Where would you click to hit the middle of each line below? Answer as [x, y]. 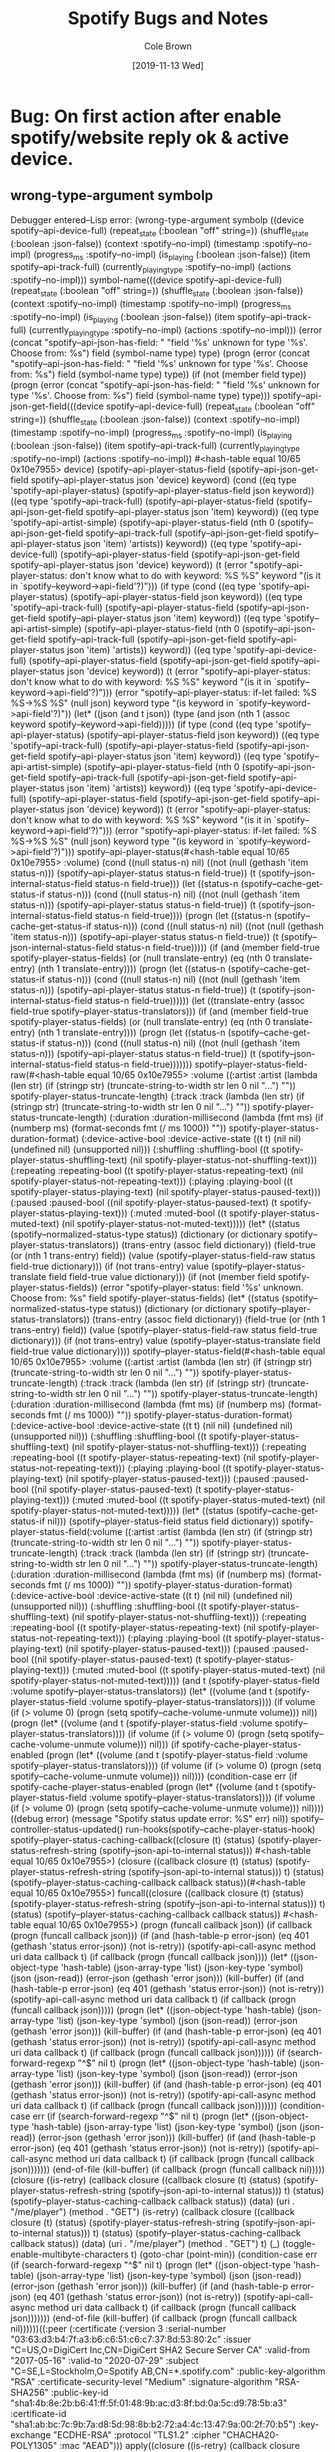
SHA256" [30, 2392]
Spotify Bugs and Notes [168, 18]
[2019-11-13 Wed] [168, 65]
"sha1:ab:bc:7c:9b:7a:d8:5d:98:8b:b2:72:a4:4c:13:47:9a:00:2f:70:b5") [153, 2424]
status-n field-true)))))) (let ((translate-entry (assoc [200, 1000]
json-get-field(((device [57, 406]
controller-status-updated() [67, 1829]
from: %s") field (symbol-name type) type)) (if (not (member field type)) [158, 374]
